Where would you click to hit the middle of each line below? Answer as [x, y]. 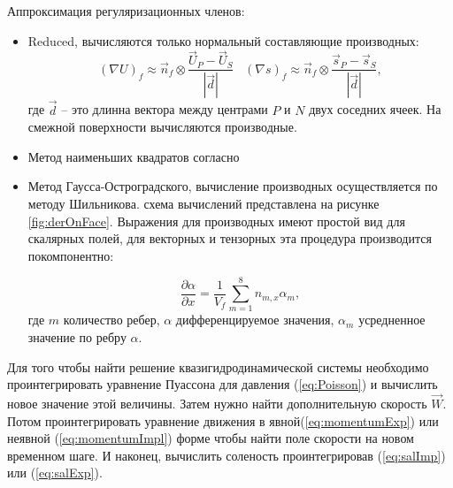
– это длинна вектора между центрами [165, 109]
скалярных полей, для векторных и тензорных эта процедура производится [230, 238]
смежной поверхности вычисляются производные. [162, 127]
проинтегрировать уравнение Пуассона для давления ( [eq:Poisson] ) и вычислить [223, 384]
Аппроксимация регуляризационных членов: [126, 11]
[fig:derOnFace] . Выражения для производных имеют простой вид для [216, 221]
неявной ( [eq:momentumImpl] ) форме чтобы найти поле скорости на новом [211, 438]
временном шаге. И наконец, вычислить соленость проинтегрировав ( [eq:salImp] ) [226, 455]
